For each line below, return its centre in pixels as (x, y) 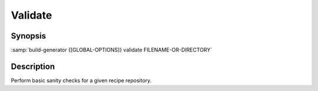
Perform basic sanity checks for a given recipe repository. (81, 80)
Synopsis (29, 36)
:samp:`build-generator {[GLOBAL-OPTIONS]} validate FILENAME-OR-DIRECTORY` (112, 50)
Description (33, 66)
